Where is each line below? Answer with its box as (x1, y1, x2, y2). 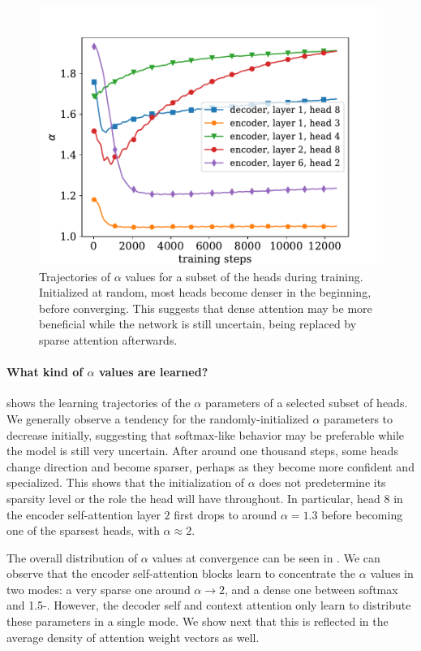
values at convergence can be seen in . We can (152, 549, 380, 566)
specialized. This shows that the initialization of (6, 474, 245, 491)
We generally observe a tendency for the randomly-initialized (6, 410, 309, 427)
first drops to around (174, 506, 277, 523)
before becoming (321, 506, 403, 523)
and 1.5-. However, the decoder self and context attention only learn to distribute (6, 597, 411, 614)
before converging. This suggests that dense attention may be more (39, 299, 372, 316)
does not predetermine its (259, 474, 386, 491)
